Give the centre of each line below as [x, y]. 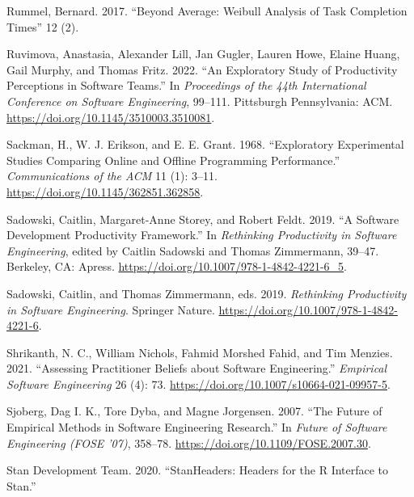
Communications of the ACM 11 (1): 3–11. [112, 176]
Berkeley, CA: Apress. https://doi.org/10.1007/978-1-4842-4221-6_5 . [177, 266]
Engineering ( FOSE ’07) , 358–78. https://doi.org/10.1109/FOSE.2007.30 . [189, 442]
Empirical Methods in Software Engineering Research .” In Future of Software [197, 427]
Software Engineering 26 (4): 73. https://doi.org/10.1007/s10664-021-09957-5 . [199, 383]
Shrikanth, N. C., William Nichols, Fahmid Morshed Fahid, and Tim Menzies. [200, 352]
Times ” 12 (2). [43, 26]
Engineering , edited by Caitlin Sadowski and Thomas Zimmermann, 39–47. [193, 250]
